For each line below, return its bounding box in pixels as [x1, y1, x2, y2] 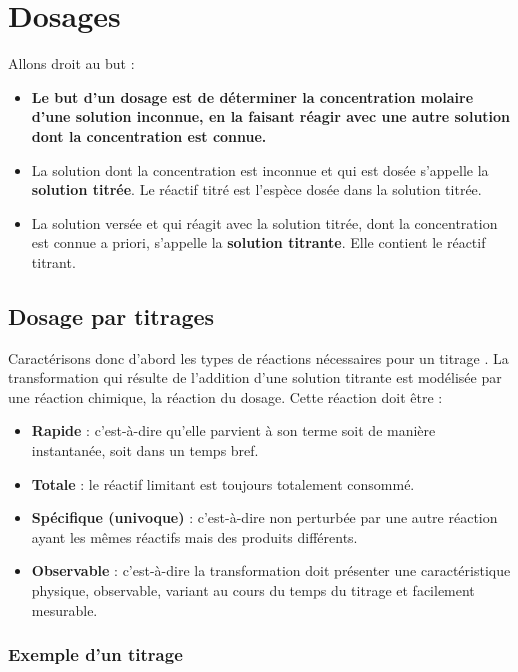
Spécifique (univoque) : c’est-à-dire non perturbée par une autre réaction [31, 507, 498, 528]
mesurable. [31, 599, 98, 620]
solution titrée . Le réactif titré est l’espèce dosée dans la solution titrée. [31, 179, 482, 200]
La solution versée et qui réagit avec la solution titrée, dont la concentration [31, 212, 498, 233]
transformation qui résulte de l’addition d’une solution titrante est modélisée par [8, 367, 502, 388]
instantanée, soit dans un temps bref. [31, 440, 259, 461]
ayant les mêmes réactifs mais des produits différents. [31, 526, 358, 547]
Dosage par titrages [8, 300, 215, 331]
